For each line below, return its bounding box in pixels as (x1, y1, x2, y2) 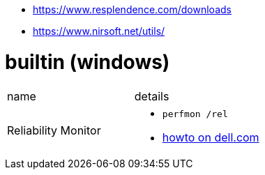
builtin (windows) (5, 50, 170, 74)
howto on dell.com (162, 130, 259, 144)
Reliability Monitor (7, 123, 101, 137)
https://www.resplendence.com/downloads (33, 3, 232, 15)
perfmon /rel (162, 108, 228, 119)
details (134, 89, 169, 103)
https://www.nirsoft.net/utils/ (33, 25, 165, 37)
